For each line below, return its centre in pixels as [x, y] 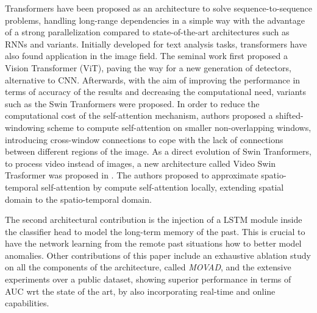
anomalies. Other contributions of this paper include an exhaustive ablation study [158, 255]
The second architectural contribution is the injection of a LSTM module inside [154, 220]
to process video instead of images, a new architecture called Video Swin [141, 163]
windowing [25, 127]
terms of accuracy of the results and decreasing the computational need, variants [156, 92]
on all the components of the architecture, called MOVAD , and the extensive [148, 267]
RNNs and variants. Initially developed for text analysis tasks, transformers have [156, 44]
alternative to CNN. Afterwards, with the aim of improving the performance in [153, 79]
